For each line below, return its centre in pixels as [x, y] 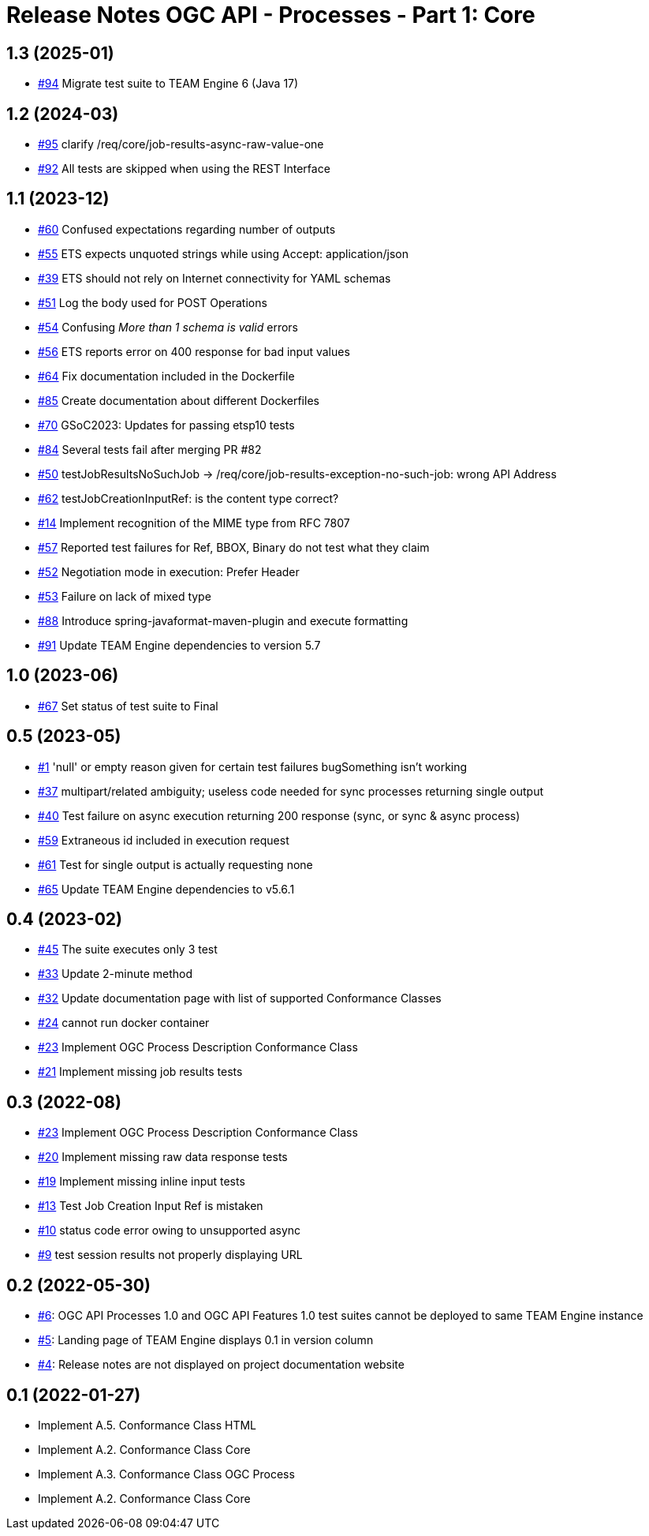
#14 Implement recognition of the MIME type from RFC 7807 [194, 523]
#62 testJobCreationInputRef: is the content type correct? [188, 498]
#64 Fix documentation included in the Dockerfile [166, 376]
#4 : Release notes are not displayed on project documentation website [221, 1365]
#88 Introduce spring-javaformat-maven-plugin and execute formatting [223, 620]
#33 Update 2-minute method [116, 974]
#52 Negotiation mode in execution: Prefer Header [169, 571]
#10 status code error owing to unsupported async [170, 1231]
